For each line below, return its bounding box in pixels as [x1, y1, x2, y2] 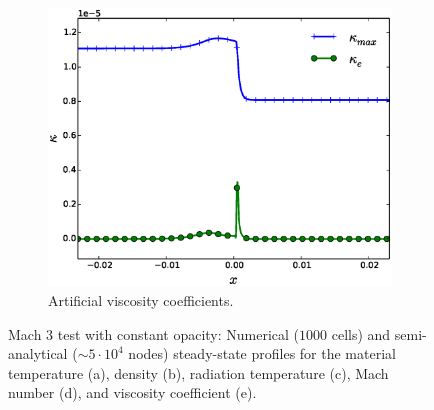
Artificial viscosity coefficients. [48, 290, 234, 311]
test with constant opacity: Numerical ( [57, 323, 300, 344]
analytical [8, 343, 68, 364]
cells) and [331, 323, 391, 344]
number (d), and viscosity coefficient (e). [8, 382, 257, 403]
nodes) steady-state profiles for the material [128, 343, 396, 364]
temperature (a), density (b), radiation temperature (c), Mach [8, 362, 389, 383]
